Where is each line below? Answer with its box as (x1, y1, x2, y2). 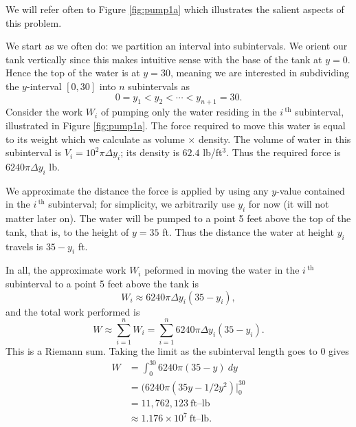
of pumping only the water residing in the (100, 105, 277, 119)
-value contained (276, 183, 345, 197)
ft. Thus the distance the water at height (162, 224, 335, 239)
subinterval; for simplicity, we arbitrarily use (48, 197, 235, 211)
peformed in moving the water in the (144, 263, 300, 277)
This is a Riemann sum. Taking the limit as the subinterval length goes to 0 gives (5, 344, 349, 358)
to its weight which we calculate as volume (5, 131, 185, 146)
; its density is (120, 145, 179, 160)
